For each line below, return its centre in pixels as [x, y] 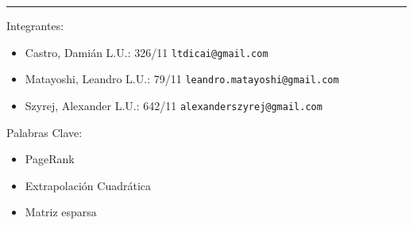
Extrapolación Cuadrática [88, 185]
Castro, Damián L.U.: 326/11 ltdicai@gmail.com [147, 52]
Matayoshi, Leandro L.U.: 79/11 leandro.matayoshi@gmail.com [182, 79]
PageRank [50, 159]
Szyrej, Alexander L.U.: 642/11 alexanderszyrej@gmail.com [174, 105]
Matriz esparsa [61, 212]
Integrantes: [35, 25]
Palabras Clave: [44, 132]
